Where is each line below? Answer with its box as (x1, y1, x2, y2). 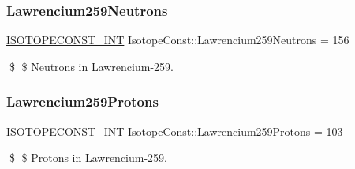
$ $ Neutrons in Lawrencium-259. (9, 58, 174, 74)
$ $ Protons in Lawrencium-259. (9, 149, 167, 166)
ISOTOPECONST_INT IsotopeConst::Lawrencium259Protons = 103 (6, 122, 343, 139)
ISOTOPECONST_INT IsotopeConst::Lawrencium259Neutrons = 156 (6, 32, 349, 48)
